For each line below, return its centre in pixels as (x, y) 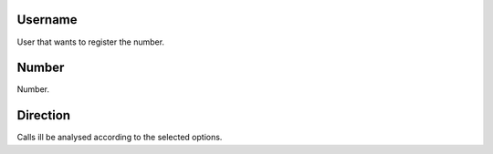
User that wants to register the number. (90, 42)
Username (47, 20)
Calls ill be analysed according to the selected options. (120, 138)
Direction (44, 115)
